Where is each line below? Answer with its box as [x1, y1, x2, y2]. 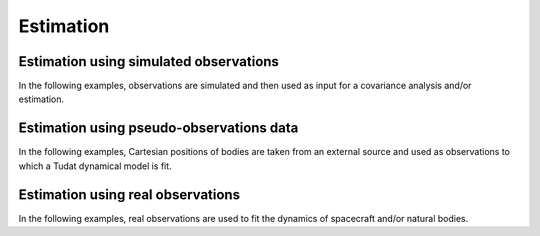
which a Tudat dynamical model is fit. [18, 160, 172, 172]
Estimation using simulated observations [18, 53, 280, 70]
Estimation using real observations [18, 186, 240, 203]
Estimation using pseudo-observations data [18, 120, 299, 137]
